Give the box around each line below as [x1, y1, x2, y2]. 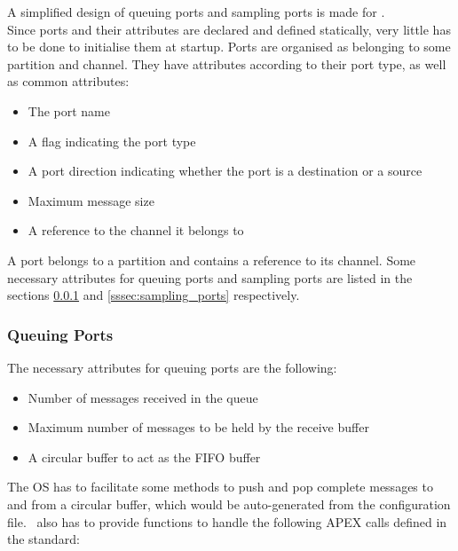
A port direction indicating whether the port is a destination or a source [28, 161, 422, 180]
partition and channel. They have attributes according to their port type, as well [7, 54, 446, 73]
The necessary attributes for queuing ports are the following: [7, 358, 337, 376]
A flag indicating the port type [28, 131, 196, 150]
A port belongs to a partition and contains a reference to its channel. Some [7, 250, 416, 269]
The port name [28, 101, 111, 120]
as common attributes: [7, 72, 130, 91]
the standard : [7, 530, 80, 548]
